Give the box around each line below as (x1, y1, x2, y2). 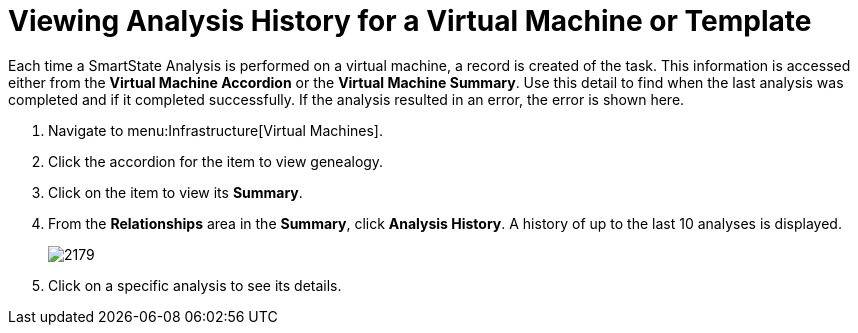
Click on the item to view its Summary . (48, 183, 303, 201)
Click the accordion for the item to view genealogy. (48, 152, 384, 170)
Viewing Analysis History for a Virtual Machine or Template (8, 4, 812, 38)
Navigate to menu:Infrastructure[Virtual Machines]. (48, 121, 383, 139)
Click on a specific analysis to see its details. (48, 276, 342, 294)
